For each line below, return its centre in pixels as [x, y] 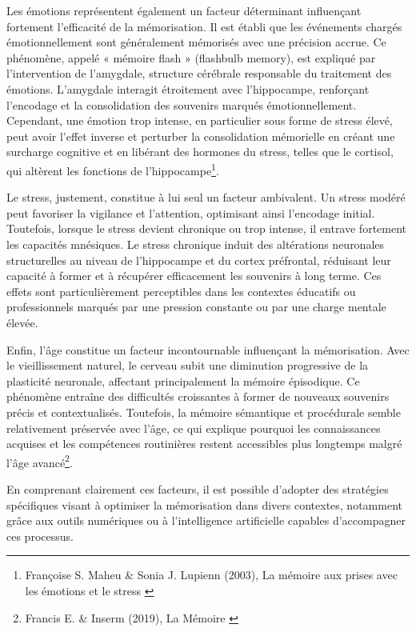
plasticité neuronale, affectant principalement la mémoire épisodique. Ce [183, 380]
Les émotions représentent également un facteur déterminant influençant [184, 10]
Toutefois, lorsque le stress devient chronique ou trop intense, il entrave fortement [207, 228]
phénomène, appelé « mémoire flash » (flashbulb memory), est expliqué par [191, 57]
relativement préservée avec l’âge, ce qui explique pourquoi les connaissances [194, 428]
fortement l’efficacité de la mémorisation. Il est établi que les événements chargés [204, 26]
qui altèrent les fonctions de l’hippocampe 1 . [113, 169]
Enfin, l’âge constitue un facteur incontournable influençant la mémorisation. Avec [208, 349]
